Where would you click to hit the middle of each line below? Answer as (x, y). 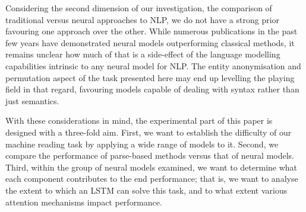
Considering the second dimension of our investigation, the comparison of (139, 8)
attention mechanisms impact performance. (84, 202)
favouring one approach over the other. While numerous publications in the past (152, 31)
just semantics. (32, 100)
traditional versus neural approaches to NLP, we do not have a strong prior (143, 19)
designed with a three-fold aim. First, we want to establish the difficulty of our (149, 132)
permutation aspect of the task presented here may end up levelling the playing (150, 77)
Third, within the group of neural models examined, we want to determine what (152, 167)
